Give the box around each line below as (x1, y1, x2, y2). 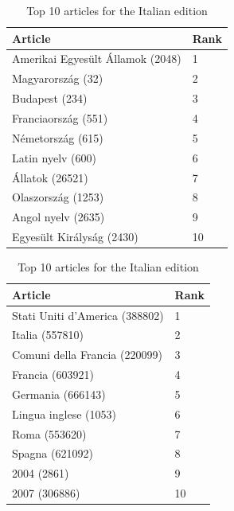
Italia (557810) (12, 326, 84, 343)
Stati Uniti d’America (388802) (12, 306, 164, 323)
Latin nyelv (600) (12, 149, 96, 166)
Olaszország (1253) (12, 189, 104, 205)
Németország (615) (12, 129, 103, 146)
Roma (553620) (12, 425, 87, 442)
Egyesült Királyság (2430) (12, 228, 138, 245)
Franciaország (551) (12, 109, 108, 126)
